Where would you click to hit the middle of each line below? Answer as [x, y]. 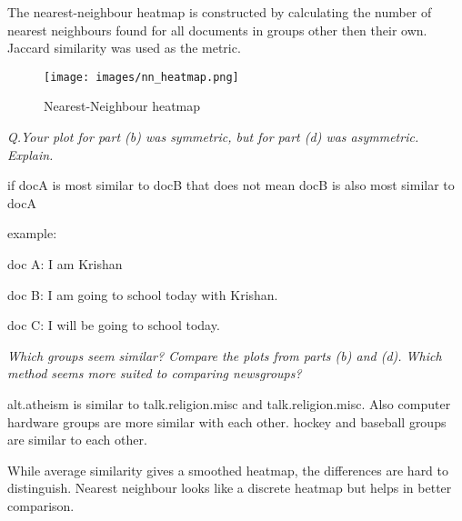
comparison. [41, 505]
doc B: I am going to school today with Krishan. [143, 294]
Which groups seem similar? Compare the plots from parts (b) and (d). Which [225, 355]
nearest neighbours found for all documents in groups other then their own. [217, 30]
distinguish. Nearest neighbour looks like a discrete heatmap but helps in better [230, 488]
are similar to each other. [77, 440]
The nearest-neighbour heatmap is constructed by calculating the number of [220, 12]
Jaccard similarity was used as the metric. [124, 48]
